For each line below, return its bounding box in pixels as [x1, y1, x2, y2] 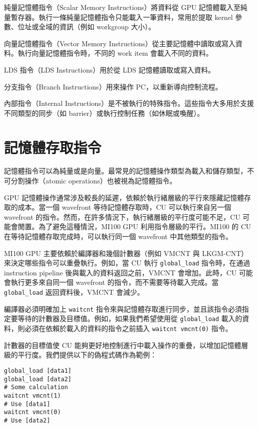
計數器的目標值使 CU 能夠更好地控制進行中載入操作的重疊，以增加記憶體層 [4, 340, 248, 350]
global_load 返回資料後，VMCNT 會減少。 [4, 287, 144, 297]
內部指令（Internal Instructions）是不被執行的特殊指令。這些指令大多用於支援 [4, 98, 254, 108]
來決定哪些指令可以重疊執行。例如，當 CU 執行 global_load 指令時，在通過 [4, 257, 251, 268]
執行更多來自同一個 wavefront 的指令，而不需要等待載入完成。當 [10, 277, 219, 287]
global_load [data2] [4, 375, 72, 383]
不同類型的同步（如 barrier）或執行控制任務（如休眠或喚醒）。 [4, 107, 204, 118]
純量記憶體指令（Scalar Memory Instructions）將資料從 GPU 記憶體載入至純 [4, 2, 248, 12]
